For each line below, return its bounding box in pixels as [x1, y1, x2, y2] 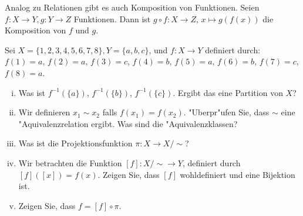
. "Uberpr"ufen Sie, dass [183, 106, 270, 118]
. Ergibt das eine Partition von [173, 86, 283, 98]
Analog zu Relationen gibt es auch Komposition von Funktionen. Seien [5, 1, 260, 13]
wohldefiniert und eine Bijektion [180, 168, 295, 180]
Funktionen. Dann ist [73, 12, 151, 25]
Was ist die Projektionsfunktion [18, 137, 133, 149]
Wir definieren [18, 106, 70, 118]
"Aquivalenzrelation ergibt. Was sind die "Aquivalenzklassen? [18, 117, 238, 129]
